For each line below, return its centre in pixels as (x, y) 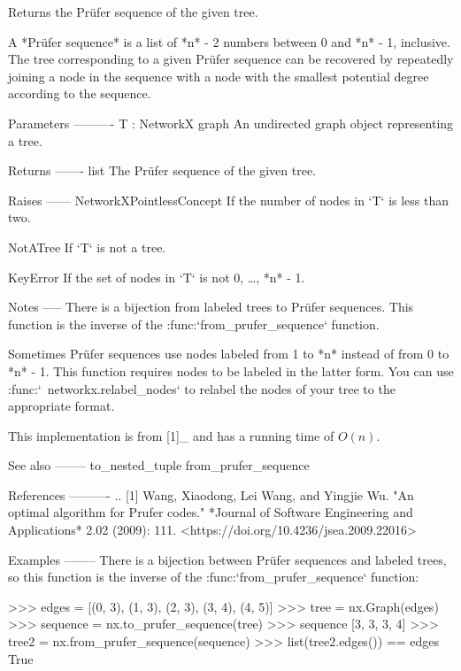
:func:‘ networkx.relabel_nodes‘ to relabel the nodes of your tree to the (202, 388)
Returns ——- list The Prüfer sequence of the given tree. (162, 170)
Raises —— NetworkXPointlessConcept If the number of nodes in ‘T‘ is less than (229, 200)
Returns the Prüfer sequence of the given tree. (133, 12)
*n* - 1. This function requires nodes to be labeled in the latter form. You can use (231, 370)
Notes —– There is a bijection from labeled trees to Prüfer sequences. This (211, 307)
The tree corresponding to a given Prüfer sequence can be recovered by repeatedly (231, 59)
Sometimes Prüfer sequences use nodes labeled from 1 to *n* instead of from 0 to (229, 354)
